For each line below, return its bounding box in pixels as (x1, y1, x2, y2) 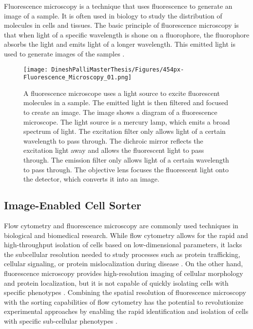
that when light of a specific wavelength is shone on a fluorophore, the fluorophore (4, 29, 250, 39)
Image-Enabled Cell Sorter (4, 198, 141, 213)
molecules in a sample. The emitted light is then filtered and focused (23, 97, 228, 108)
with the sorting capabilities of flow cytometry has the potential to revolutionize (4, 296, 244, 307)
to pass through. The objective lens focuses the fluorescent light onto (23, 164, 229, 174)
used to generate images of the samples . (4, 48, 125, 58)
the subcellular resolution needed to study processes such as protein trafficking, (4, 249, 240, 259)
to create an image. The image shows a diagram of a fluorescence (23, 107, 217, 117)
